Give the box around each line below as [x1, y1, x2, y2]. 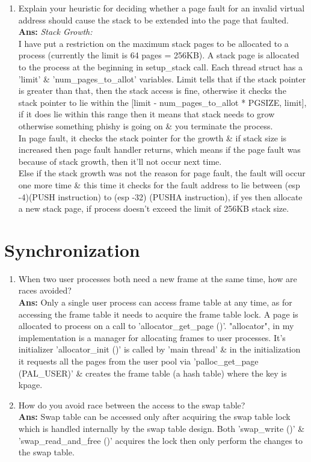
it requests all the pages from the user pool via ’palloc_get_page [18, 354, 259, 367]
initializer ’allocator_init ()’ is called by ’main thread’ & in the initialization [18, 343, 301, 356]
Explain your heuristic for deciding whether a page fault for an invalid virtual [18, 2, 305, 14]
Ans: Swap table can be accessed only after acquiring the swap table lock [18, 410, 291, 423]
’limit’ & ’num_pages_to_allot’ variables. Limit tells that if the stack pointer [18, 72, 306, 85]
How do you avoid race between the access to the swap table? [18, 398, 245, 411]
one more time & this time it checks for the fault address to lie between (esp [18, 178, 300, 191]
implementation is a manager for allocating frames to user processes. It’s [18, 331, 286, 343]
